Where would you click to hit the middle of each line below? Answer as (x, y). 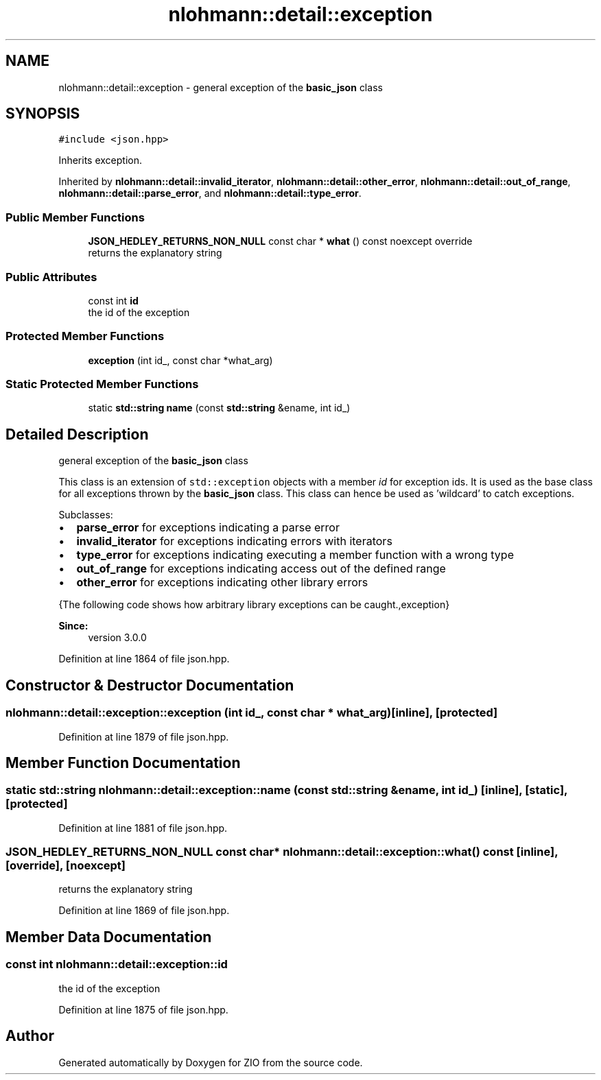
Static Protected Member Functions (102, 384)
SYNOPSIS (43, 114)
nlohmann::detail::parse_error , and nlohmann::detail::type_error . (210, 193)
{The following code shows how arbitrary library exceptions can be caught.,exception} (254, 605)
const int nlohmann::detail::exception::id (117, 964)
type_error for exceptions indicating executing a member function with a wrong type (295, 555)
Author (30, 1036)
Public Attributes (51, 277)
